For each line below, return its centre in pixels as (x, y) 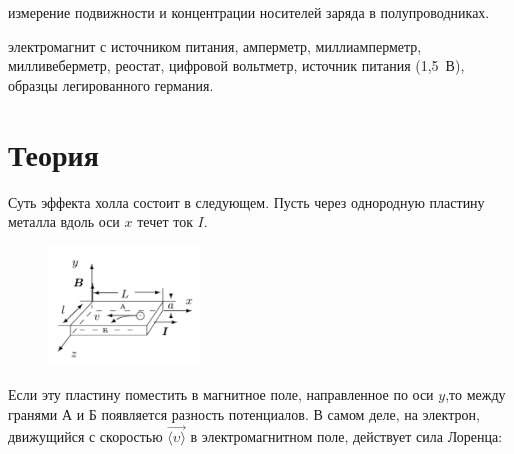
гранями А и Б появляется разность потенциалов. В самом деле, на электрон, (244, 413)
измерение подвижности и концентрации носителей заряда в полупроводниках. (249, 12)
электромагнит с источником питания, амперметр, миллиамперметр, (215, 45)
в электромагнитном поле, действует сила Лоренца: (346, 436)
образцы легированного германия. (111, 84)
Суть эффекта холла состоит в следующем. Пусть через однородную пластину (246, 201)
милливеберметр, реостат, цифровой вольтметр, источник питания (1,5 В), (236, 65)
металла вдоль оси (64, 221)
